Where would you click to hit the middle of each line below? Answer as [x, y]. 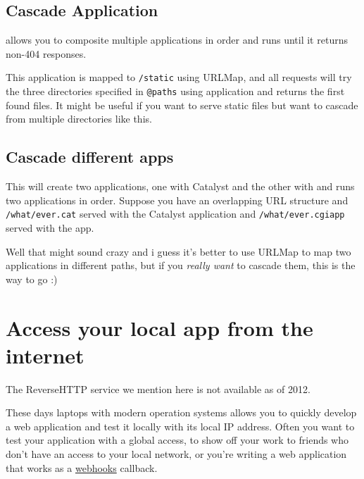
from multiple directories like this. [79, 119]
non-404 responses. [46, 53]
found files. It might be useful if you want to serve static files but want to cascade [182, 105]
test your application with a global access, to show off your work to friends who [177, 440]
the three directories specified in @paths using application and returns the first [175, 91]
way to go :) [32, 279]
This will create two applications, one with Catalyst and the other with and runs [180, 186]
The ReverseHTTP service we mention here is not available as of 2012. [158, 388]
